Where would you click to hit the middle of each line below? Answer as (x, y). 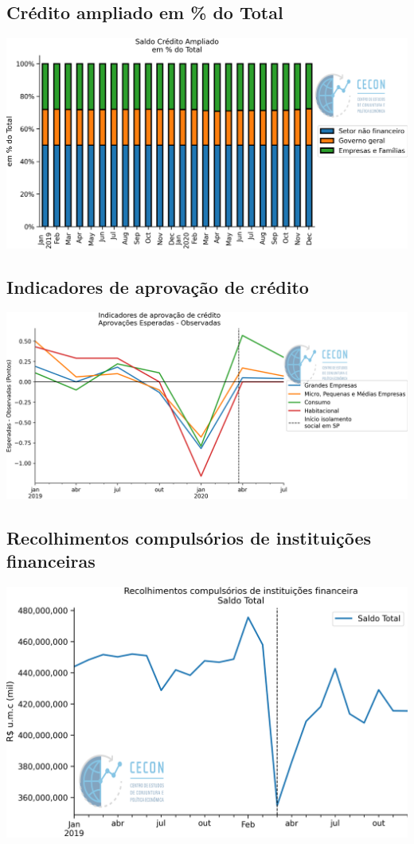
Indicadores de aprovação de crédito (158, 286)
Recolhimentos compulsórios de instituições (189, 537)
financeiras (51, 560)
